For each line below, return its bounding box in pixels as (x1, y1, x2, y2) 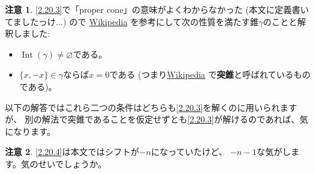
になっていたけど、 (150, 145, 228, 158)
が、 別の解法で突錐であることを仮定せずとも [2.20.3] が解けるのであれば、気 (5, 113, 308, 126)
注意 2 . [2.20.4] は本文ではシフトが (5, 145, 139, 158)
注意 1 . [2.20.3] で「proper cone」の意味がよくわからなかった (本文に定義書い (5, 3, 309, 15)
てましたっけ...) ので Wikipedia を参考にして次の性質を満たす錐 (5, 15, 259, 28)
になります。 (5, 124, 56, 137)
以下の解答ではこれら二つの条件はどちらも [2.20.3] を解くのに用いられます (5, 100, 297, 113)
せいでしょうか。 (38, 157, 106, 170)
